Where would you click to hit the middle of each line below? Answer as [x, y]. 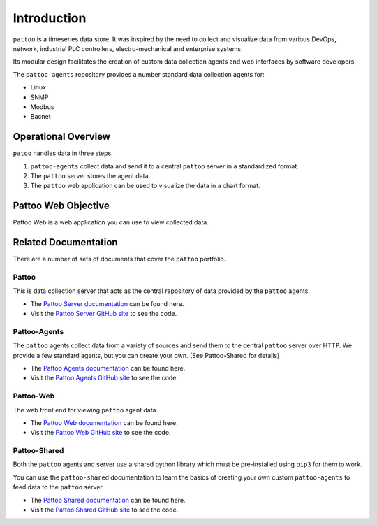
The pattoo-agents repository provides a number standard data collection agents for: [139, 74]
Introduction [50, 18]
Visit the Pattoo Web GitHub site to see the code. [101, 433]
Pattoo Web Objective [61, 206]
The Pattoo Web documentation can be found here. [104, 422]
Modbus [42, 107]
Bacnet [41, 117]
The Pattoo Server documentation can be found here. [107, 303]
